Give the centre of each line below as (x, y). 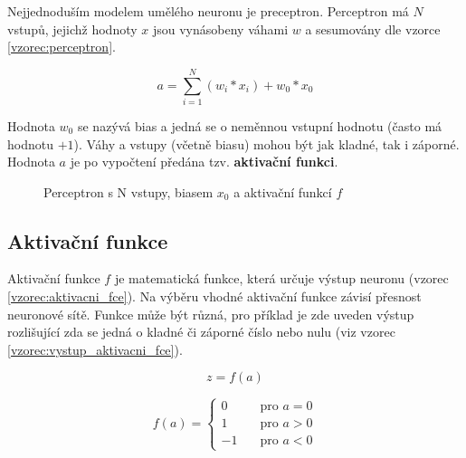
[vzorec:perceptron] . (62, 47)
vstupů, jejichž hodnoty (72, 29)
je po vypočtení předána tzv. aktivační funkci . (204, 162)
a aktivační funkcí (283, 191)
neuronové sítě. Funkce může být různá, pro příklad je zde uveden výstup (211, 314)
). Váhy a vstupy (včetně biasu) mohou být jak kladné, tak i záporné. (266, 143)
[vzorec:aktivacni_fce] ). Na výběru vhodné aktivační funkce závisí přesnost (214, 296)
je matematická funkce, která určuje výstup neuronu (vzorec (281, 278)
